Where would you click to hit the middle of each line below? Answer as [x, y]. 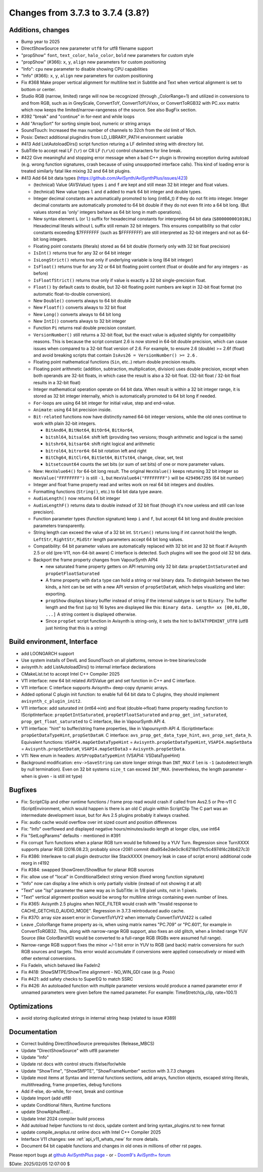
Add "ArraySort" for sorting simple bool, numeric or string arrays [86, 123]
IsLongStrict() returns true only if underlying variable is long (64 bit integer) [113, 260]
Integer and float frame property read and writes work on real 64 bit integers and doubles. [124, 485]
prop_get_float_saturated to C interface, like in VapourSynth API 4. [93, 721]
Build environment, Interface [53, 642]
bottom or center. [38, 89]
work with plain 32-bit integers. [65, 423]
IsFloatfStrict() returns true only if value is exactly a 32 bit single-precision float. [120, 280]
